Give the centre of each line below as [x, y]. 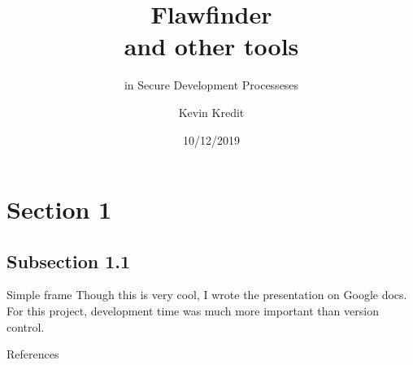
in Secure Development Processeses [211, 85]
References [33, 354]
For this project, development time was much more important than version [193, 311]
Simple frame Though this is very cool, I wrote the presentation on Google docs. [207, 295]
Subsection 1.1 [69, 261]
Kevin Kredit [211, 112]
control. [26, 326]
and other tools [211, 46]
